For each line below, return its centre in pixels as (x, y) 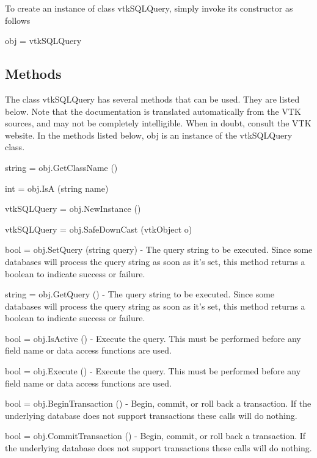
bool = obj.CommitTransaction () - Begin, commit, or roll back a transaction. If (155, 436)
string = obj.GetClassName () (61, 167)
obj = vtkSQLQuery (43, 41)
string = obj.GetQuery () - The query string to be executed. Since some (140, 294)
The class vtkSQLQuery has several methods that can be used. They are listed (152, 99)
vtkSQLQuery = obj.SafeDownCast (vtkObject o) (99, 229)
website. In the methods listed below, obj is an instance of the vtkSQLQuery (149, 135)
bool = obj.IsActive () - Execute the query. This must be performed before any (153, 338)
